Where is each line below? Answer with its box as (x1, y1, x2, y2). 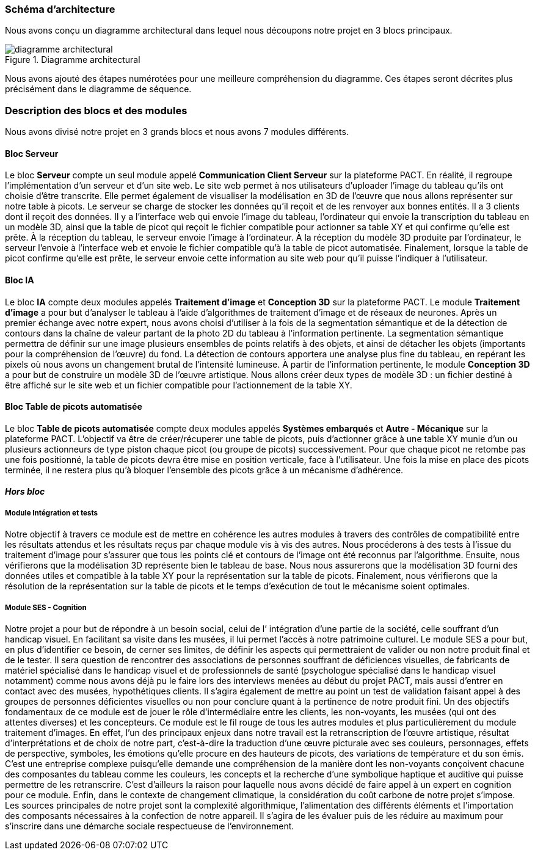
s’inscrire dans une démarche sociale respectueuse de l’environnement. (5, 820, 294, 831)
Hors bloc (5, 486, 45, 497)
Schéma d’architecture (5, 3, 115, 15)
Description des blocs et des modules (5, 104, 187, 117)
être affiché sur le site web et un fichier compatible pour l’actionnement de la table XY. (5, 379, 352, 390)
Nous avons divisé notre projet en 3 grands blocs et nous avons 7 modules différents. (5, 126, 349, 137)
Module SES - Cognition (5, 603, 87, 612)
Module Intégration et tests (5, 508, 98, 517)
